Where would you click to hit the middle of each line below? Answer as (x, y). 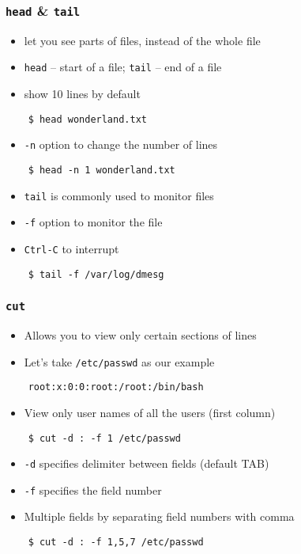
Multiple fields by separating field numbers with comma (159, 516)
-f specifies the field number (93, 489)
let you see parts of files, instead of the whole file (142, 40)
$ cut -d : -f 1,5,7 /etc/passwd (116, 543)
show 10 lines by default (82, 94)
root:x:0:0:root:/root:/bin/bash (116, 387)
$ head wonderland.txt (87, 119)
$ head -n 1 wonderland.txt (102, 170)
